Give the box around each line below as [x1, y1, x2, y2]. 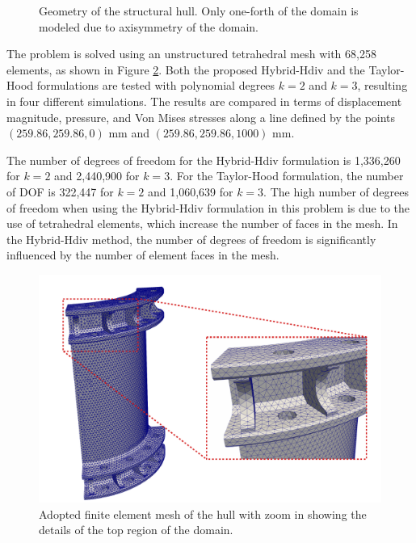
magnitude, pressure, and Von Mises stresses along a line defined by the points [6, 108, 396, 125]
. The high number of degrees [263, 183, 409, 200]
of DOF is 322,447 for [6, 183, 114, 200]
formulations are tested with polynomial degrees [36, 77, 275, 94]
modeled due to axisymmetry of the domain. [39, 18, 258, 35]
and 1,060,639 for [148, 183, 233, 200]
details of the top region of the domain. [39, 521, 233, 538]
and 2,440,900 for [54, 167, 140, 184]
